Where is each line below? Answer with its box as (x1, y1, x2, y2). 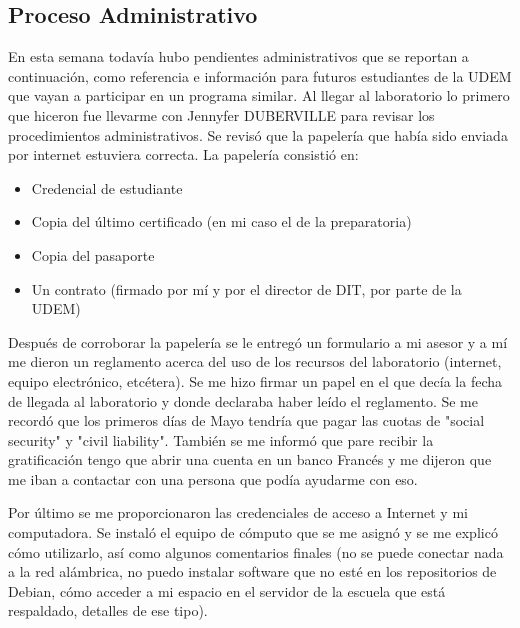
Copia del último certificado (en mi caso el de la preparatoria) (31, 211, 412, 232)
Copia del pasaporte (31, 244, 155, 265)
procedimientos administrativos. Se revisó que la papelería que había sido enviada (8, 124, 508, 145)
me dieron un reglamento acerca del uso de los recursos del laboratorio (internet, (8, 351, 502, 372)
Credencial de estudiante (31, 177, 183, 198)
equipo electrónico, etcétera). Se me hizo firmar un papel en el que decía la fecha (8, 370, 503, 391)
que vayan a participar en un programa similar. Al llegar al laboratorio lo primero (8, 85, 510, 106)
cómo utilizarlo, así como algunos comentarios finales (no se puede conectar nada (8, 541, 504, 562)
